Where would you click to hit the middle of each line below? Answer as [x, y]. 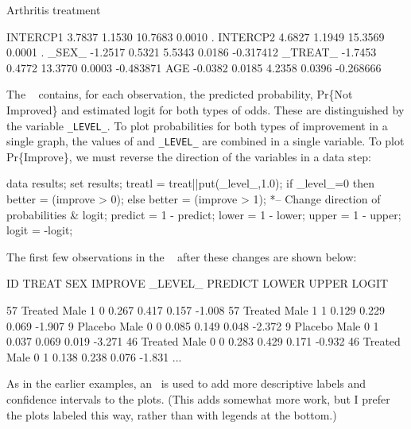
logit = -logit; [40, 230]
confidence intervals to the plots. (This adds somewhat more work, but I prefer [198, 399]
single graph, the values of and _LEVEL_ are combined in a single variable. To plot [205, 141]
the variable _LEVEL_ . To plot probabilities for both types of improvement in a [197, 125]
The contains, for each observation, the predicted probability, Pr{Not [180, 94]
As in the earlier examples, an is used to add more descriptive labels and [186, 383]
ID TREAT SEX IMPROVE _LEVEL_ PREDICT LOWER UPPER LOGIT [198, 283]
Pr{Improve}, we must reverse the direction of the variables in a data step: [189, 156]
